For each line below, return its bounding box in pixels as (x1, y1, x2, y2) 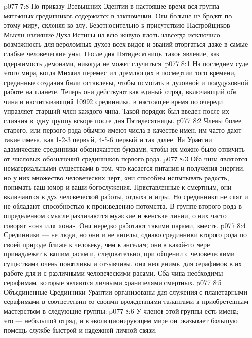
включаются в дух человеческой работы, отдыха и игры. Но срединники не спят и (4, 191, 248, 201)
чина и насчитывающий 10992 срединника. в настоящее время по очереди (4, 96, 223, 106)
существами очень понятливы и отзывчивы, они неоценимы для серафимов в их (4, 258, 242, 268)
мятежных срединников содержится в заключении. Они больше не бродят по (4, 10, 232, 20)
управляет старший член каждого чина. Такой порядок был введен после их (4, 106, 229, 116)
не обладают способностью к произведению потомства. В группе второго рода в (4, 201, 242, 211)
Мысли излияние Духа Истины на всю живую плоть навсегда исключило (4, 29, 220, 39)
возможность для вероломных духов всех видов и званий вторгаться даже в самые (4, 39, 248, 49)
